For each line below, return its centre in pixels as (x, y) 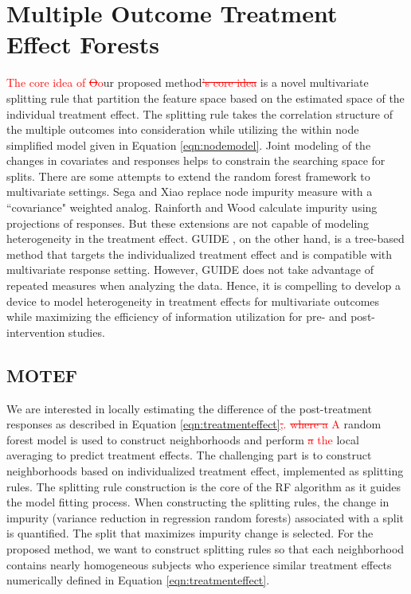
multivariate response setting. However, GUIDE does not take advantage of (190, 270)
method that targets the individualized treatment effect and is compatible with (200, 254)
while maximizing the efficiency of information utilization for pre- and (177, 317)
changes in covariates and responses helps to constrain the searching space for (196, 160)
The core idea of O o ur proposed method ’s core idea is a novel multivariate (188, 82)
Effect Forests (83, 44)
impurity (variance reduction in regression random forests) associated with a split (205, 517)
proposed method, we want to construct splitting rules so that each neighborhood (205, 548)
